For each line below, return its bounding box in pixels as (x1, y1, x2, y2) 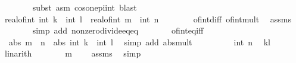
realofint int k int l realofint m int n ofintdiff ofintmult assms (4, 12, 292, 25)
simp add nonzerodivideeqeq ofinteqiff (32, 24, 204, 37)
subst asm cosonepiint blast (32, 1, 137, 13)
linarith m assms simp (4, 47, 141, 59)
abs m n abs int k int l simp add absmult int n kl (8, 35, 271, 48)
